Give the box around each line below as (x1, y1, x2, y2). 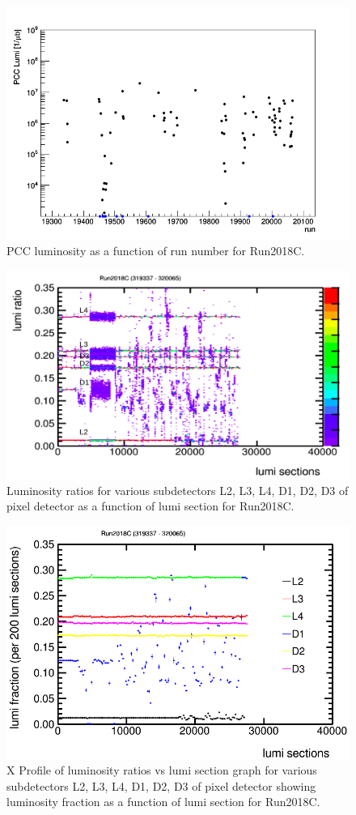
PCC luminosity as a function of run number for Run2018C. (6, 242, 305, 259)
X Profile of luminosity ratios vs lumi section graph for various (6, 762, 317, 779)
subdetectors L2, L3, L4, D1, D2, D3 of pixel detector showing (6, 777, 316, 794)
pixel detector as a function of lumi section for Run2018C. (6, 497, 295, 514)
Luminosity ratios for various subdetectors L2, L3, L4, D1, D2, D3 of (6, 481, 349, 498)
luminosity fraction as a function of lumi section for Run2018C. (6, 793, 320, 810)
